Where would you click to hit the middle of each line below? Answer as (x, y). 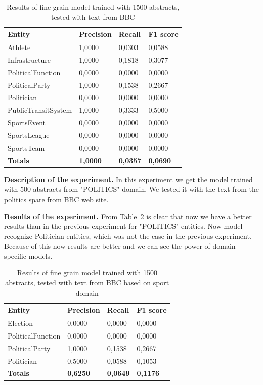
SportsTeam (26, 147)
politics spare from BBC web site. (56, 199)
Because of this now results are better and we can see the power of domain (120, 246)
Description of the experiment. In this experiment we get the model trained (128, 179)
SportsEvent (27, 123)
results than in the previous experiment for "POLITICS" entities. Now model (123, 226)
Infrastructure (29, 59)
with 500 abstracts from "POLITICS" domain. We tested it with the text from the (131, 189)
